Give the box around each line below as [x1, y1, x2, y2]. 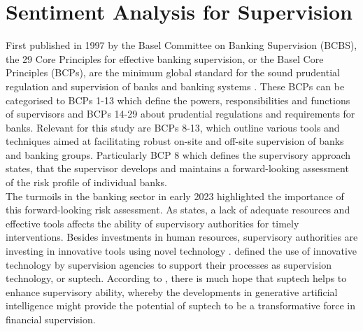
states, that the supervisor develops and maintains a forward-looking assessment [6, 161, 349, 176]
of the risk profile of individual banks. [6, 175, 167, 190]
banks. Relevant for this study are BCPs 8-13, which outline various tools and [6, 120, 340, 134]
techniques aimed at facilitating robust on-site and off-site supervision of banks [6, 134, 344, 148]
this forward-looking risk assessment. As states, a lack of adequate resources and [6, 202, 350, 217]
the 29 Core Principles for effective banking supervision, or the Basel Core [6, 51, 324, 66]
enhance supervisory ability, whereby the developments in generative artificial [6, 284, 338, 299]
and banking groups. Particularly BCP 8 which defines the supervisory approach [6, 147, 351, 162]
